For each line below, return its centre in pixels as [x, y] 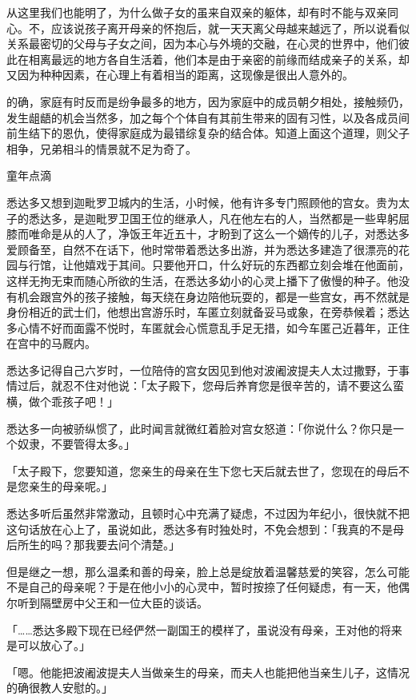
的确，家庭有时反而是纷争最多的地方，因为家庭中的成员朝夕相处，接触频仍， [208, 101]
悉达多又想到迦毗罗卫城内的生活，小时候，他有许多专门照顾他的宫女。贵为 [202, 202]
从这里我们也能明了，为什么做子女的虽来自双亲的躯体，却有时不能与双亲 [197, 12]
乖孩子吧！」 [84, 402]
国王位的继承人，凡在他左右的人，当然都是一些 [252, 218]
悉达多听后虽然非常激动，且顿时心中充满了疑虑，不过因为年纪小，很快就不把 [208, 513]
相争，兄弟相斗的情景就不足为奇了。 [102, 148]
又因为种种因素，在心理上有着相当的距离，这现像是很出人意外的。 [180, 75]
